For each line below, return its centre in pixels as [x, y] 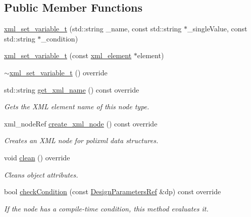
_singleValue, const [217, 29]
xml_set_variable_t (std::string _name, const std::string [93, 29]
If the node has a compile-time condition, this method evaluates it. [106, 208]
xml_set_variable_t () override [58, 72]
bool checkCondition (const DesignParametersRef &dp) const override [113, 191]
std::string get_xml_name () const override [72, 89]
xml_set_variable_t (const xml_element [68, 55]
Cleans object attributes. [41, 174]
